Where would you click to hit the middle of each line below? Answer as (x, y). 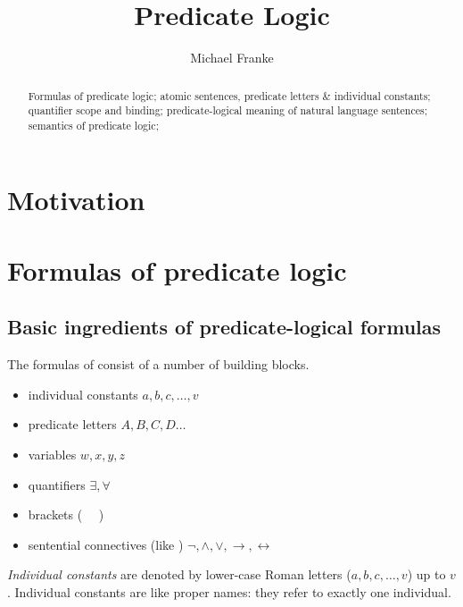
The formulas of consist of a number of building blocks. (158, 364)
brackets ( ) (66, 514)
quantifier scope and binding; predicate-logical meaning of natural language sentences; (228, 110)
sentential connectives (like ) (106, 544)
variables (52, 455)
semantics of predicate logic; (93, 125)
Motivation (76, 200)
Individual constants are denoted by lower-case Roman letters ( (179, 574)
